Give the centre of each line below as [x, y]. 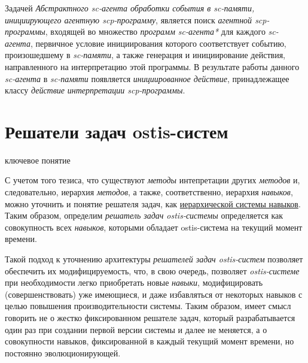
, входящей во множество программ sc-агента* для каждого [155, 31]
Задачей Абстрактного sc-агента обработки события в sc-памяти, [130, 8]
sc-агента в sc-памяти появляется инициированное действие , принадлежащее [147, 78]
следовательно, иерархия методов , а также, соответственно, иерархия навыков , [149, 192]
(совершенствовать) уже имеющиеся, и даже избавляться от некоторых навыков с [154, 294]
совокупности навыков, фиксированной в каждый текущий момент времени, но [150, 341]
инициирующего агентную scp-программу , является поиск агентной [129, 19]
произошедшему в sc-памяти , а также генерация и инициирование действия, [145, 55]
